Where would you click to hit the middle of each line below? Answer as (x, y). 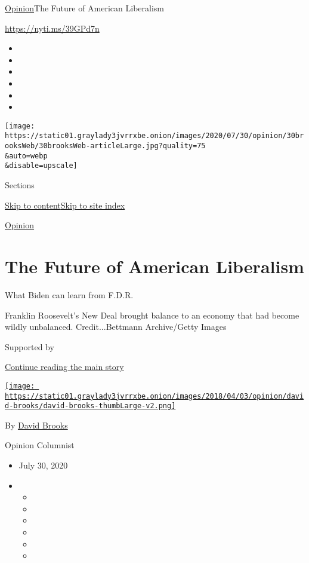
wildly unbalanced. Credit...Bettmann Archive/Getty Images (116, 327)
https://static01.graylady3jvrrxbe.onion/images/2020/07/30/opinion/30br (154, 136)
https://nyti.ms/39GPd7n (52, 28)
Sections (20, 185)
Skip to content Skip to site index (65, 205)
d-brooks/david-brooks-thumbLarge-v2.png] (90, 406)
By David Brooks (36, 425)
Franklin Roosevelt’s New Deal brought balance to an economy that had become (152, 315)
